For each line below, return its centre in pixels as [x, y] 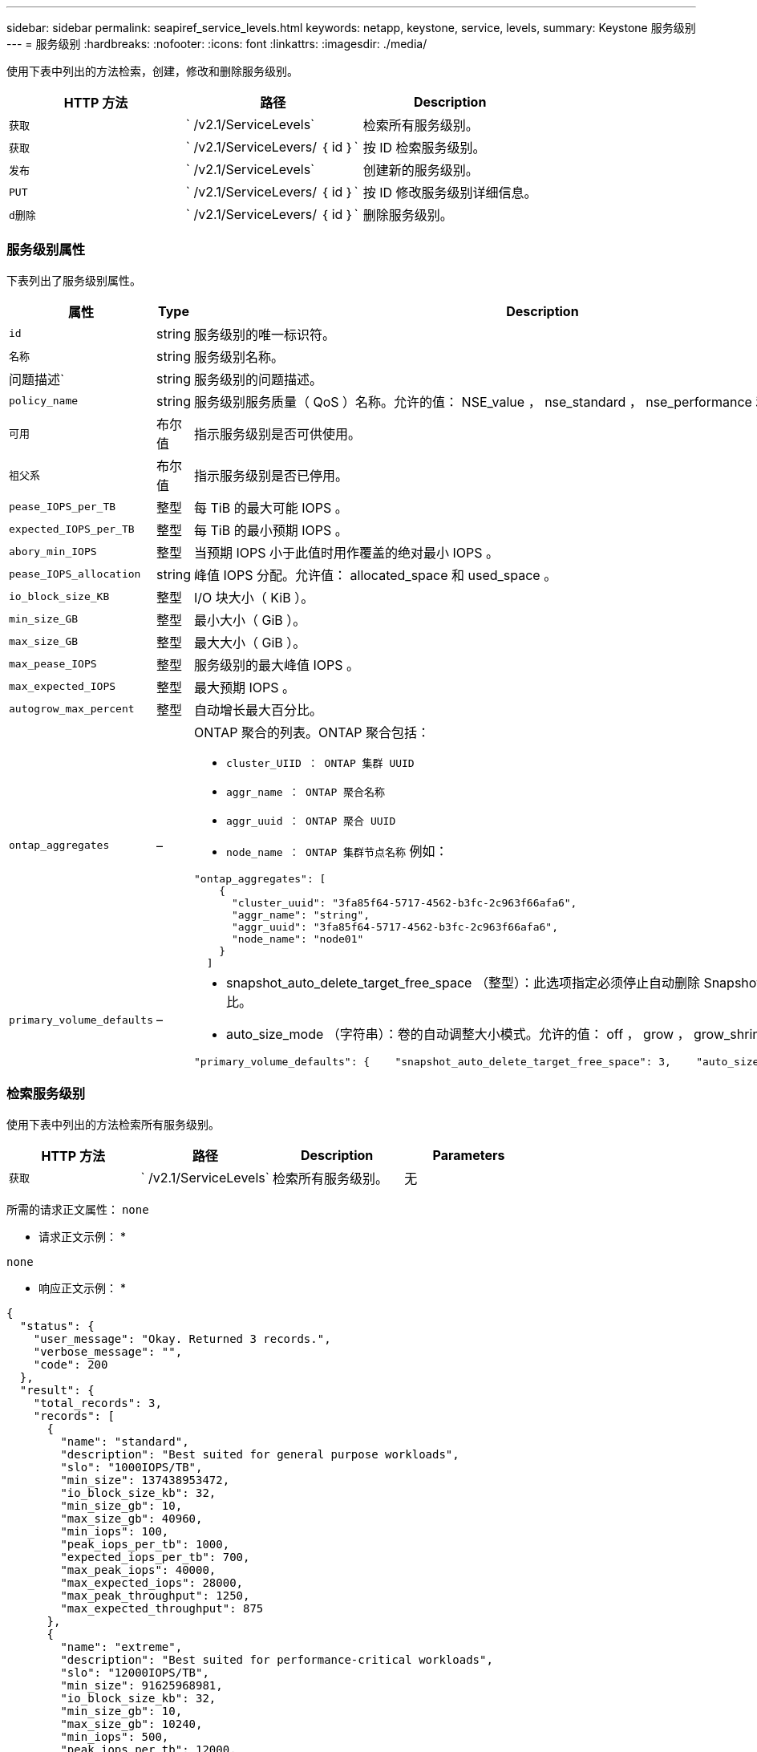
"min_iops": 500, [115, 1736]
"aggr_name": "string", [301, 915]
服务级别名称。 [239, 357]
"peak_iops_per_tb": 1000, [145, 1544]
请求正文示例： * [82, 1236]
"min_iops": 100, [115, 1531]
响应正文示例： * [82, 1288]
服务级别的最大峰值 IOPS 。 [277, 665]
